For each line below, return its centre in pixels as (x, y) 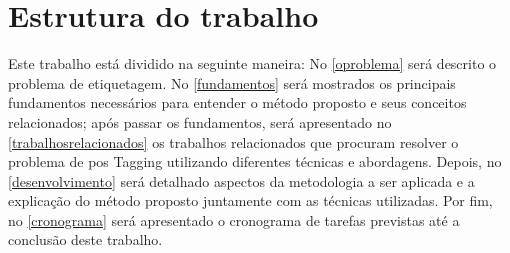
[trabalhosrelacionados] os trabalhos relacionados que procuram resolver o (233, 141)
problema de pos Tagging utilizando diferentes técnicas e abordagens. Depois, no (255, 161)
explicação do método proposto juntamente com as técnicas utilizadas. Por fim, (250, 200)
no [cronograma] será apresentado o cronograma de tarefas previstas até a (234, 219)
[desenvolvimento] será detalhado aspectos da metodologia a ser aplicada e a (241, 180)
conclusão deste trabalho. (85, 239)
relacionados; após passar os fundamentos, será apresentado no (200, 121)
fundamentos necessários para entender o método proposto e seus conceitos (237, 102)
